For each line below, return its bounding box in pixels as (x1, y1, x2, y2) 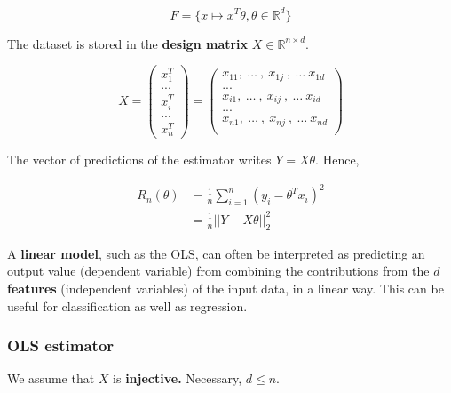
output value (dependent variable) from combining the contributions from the (7, 261, 430, 280)
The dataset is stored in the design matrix (7, 34, 249, 52)
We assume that (7, 369, 95, 388)
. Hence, (315, 150, 360, 169)
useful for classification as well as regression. (7, 296, 248, 315)
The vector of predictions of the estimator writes (7, 150, 272, 169)
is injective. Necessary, (113, 369, 242, 388)
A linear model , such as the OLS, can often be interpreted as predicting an (7, 244, 425, 262)
